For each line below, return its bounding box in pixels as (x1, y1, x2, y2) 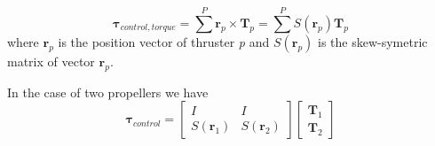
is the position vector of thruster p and (58, 32, 270, 50)
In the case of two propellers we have (7, 82, 209, 101)
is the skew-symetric (318, 32, 428, 50)
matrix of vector (7, 51, 95, 70)
